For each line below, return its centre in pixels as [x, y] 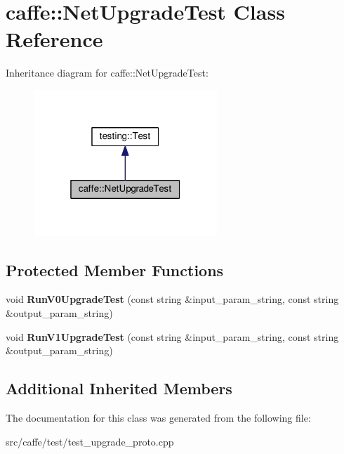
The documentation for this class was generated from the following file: [158, 417]
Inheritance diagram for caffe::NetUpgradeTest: [107, 73]
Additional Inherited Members [119, 388]
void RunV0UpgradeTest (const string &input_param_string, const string [172, 299]
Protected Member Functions [115, 270]
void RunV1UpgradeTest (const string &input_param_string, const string [172, 336]
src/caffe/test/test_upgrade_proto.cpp [90, 441]
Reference [54, 39]
